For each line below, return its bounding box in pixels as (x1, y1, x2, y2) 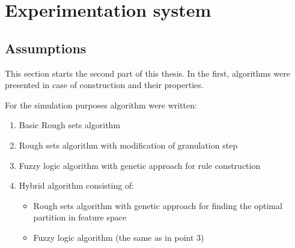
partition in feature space (33, 211, 127, 223)
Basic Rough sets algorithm (19, 119, 121, 131)
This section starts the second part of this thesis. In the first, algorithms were (5, 66, 290, 79)
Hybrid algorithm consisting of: (19, 179, 135, 192)
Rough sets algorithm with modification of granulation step (19, 138, 238, 151)
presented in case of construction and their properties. (5, 78, 204, 91)
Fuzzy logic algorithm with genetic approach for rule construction (19, 159, 261, 171)
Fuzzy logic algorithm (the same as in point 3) (33, 231, 204, 243)
